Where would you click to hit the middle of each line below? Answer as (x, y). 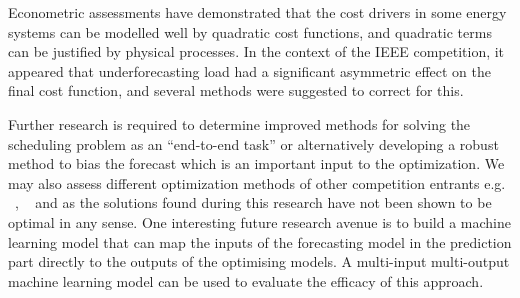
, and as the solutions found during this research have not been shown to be (253, 202)
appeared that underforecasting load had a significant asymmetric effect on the (249, 70)
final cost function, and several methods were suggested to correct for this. (236, 90)
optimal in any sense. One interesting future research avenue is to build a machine (259, 221)
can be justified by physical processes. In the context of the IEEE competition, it (256, 51)
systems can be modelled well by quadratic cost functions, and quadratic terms (250, 31)
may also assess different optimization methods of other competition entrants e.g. (257, 182)
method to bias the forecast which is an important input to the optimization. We (256, 163)
